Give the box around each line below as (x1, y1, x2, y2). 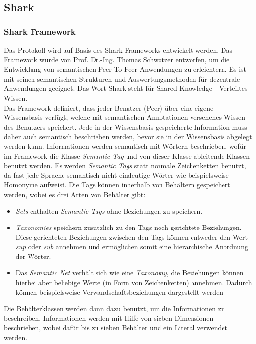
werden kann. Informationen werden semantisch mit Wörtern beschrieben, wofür (4, 141, 247, 151)
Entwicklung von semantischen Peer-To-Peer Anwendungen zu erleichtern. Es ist (4, 64, 246, 74)
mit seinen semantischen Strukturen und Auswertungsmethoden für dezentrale (4, 73, 240, 84)
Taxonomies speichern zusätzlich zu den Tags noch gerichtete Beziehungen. (15, 222, 242, 232)
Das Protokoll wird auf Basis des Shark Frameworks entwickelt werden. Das (4, 45, 233, 55)
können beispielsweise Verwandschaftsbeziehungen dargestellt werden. (15, 287, 225, 297)
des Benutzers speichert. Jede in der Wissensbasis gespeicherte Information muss (4, 121, 247, 132)
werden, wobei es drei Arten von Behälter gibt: (4, 189, 146, 199)
